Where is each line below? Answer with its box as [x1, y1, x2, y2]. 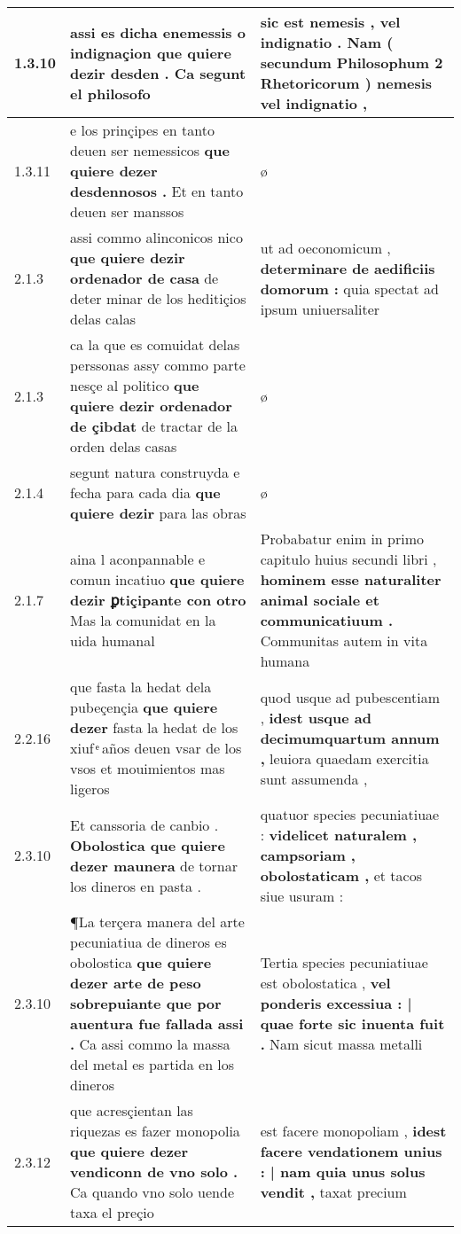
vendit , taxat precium [260, 1182, 407, 1202]
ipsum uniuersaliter [260, 298, 380, 319]
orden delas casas [70, 436, 177, 457]
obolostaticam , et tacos [260, 865, 422, 886]
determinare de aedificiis [260, 257, 435, 278]
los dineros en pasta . [70, 875, 201, 896]
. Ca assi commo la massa [70, 1034, 230, 1054]
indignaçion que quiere [70, 42, 231, 63]
